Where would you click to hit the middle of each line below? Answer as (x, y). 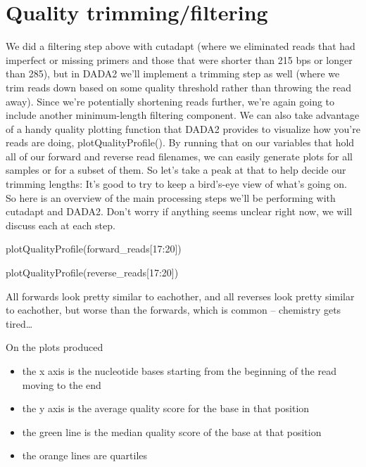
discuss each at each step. (61, 225)
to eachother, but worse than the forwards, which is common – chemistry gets (173, 310)
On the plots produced (55, 347)
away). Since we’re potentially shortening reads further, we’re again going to (170, 101)
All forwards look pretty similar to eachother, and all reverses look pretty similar (180, 296)
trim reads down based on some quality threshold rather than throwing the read (178, 87)
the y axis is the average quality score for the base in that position (166, 408)
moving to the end (62, 384)
